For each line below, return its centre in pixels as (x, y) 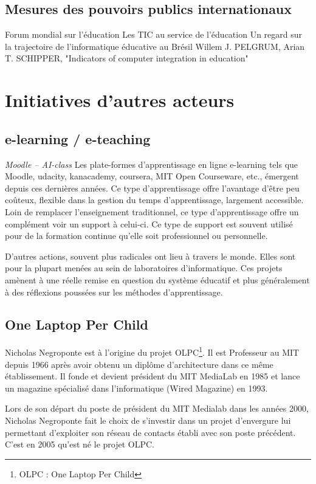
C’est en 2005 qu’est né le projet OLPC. (80, 444)
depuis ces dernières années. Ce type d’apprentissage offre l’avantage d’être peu (152, 188)
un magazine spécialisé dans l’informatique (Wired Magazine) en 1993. (136, 388)
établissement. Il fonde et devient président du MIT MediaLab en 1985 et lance (153, 376)
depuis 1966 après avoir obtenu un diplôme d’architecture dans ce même (139, 364)
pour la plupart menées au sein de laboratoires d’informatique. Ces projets (144, 268)
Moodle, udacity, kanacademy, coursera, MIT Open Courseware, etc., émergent (152, 176)
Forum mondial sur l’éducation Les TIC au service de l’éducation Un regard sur (154, 34)
